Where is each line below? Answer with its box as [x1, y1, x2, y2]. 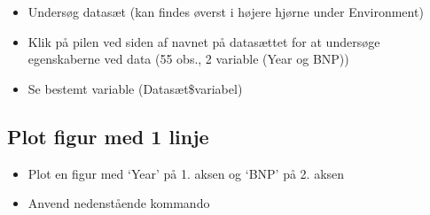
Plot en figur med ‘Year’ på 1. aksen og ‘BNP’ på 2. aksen [27, 164, 345, 182]
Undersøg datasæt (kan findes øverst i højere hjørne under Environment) [27, 3, 424, 20]
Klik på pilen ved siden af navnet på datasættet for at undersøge [27, 32, 380, 50]
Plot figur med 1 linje [7, 122, 209, 150]
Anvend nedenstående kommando [27, 194, 210, 212]
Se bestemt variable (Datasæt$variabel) [27, 79, 243, 97]
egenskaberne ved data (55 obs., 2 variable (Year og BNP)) [27, 50, 349, 68]
